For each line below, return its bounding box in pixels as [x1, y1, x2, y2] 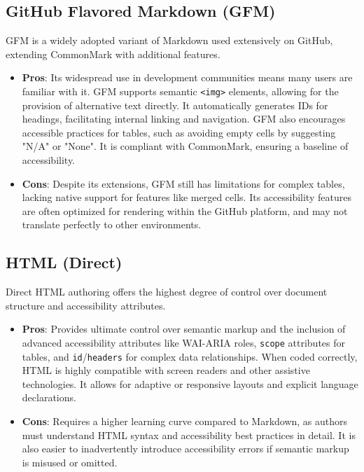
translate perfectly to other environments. [22, 217, 202, 232]
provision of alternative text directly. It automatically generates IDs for [22, 97, 328, 112]
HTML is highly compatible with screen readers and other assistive [22, 363, 310, 377]
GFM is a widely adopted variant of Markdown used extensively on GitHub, [6, 33, 333, 48]
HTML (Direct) [6, 251, 122, 273]
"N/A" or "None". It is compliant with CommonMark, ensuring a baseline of [22, 139, 349, 153]
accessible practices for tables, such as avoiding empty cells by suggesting [22, 125, 336, 139]
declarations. [22, 390, 76, 405]
